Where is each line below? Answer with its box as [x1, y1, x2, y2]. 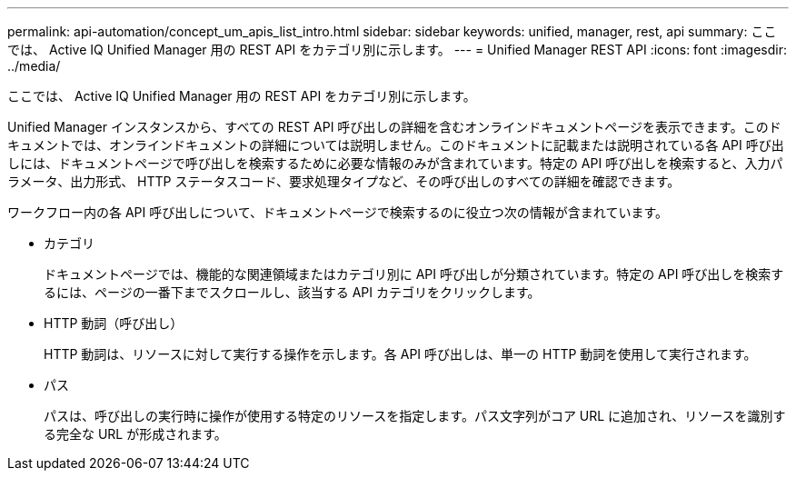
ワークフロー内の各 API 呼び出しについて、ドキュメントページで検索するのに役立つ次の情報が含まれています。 [7, 204, 669, 220]
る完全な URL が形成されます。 [44, 426, 227, 442]
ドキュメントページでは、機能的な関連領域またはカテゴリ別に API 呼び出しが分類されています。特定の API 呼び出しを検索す [44, 266, 784, 282]
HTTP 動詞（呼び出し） [44, 315, 184, 331]
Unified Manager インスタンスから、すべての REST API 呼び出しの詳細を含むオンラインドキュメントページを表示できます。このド [7, 119, 781, 134]
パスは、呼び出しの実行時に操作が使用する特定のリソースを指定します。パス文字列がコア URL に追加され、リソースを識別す [44, 408, 786, 423]
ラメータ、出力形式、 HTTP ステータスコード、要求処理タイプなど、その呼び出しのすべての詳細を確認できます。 [7, 174, 681, 189]
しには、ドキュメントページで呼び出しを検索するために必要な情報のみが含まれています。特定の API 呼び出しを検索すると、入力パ [7, 155, 783, 171]
